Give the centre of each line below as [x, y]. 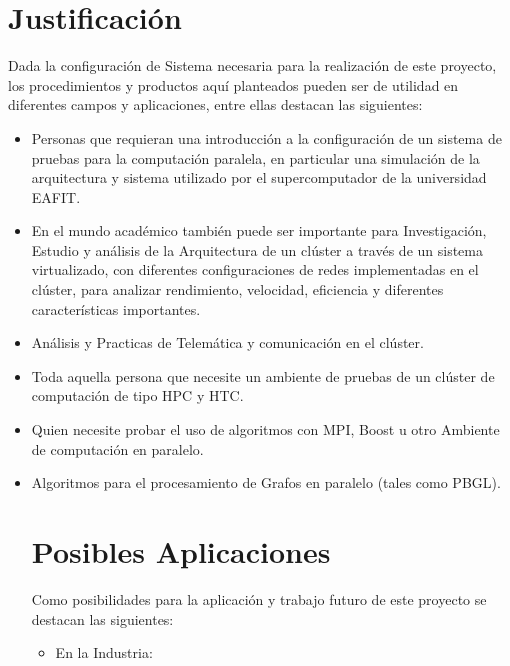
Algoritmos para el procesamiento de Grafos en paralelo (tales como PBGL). [266, 482]
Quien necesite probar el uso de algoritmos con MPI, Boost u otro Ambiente [265, 429]
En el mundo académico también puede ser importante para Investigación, [259, 230]
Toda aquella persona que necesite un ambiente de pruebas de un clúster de [263, 375]
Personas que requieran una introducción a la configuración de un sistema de [266, 137]
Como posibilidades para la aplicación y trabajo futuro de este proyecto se [259, 598]
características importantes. [116, 308]
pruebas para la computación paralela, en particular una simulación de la [255, 157]
